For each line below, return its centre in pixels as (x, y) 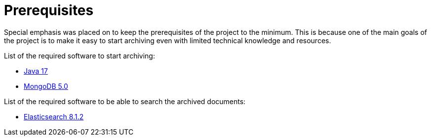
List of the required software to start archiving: (79, 56)
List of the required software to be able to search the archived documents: (125, 101)
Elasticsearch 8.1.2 (54, 116)
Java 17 (36, 71)
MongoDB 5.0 (46, 86)
